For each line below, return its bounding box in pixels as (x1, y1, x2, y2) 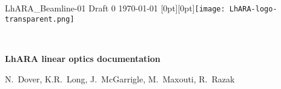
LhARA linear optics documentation (5, 52, 160, 64)
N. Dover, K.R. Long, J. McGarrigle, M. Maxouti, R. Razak (5, 72, 235, 85)
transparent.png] (5, 14, 74, 23)
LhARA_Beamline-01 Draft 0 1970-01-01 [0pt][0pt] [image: (5, 2, 225, 14)
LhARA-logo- (229, 5, 277, 13)
